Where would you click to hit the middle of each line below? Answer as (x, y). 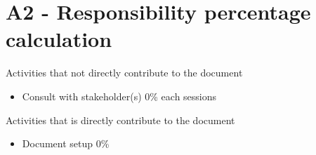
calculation (59, 39)
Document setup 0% (66, 143)
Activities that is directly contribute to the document (120, 120)
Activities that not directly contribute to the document (124, 73)
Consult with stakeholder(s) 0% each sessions (119, 96)
